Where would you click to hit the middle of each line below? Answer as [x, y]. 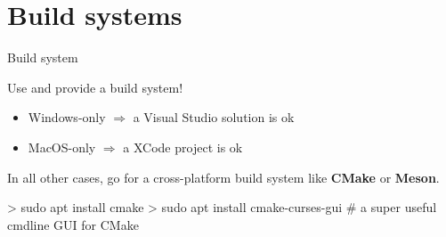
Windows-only [67, 117]
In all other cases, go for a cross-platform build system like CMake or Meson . [223, 177]
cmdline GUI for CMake [73, 224]
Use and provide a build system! [95, 87]
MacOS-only [62, 147]
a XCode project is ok [183, 147]
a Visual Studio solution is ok [214, 117]
